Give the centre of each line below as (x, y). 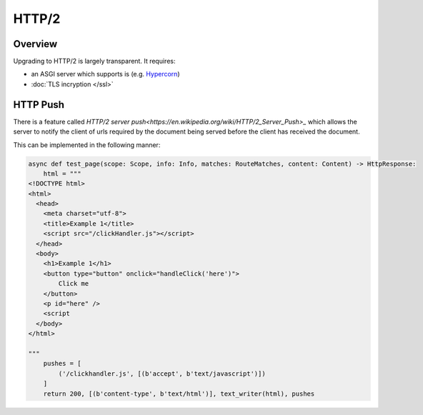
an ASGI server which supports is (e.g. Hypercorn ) (105, 74)
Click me (74, 284)
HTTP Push (39, 105)
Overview (35, 44)
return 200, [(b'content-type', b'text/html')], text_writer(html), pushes (179, 394)
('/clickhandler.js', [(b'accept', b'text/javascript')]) (162, 374)
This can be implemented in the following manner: (87, 145)
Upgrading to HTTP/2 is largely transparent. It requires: (94, 61)
